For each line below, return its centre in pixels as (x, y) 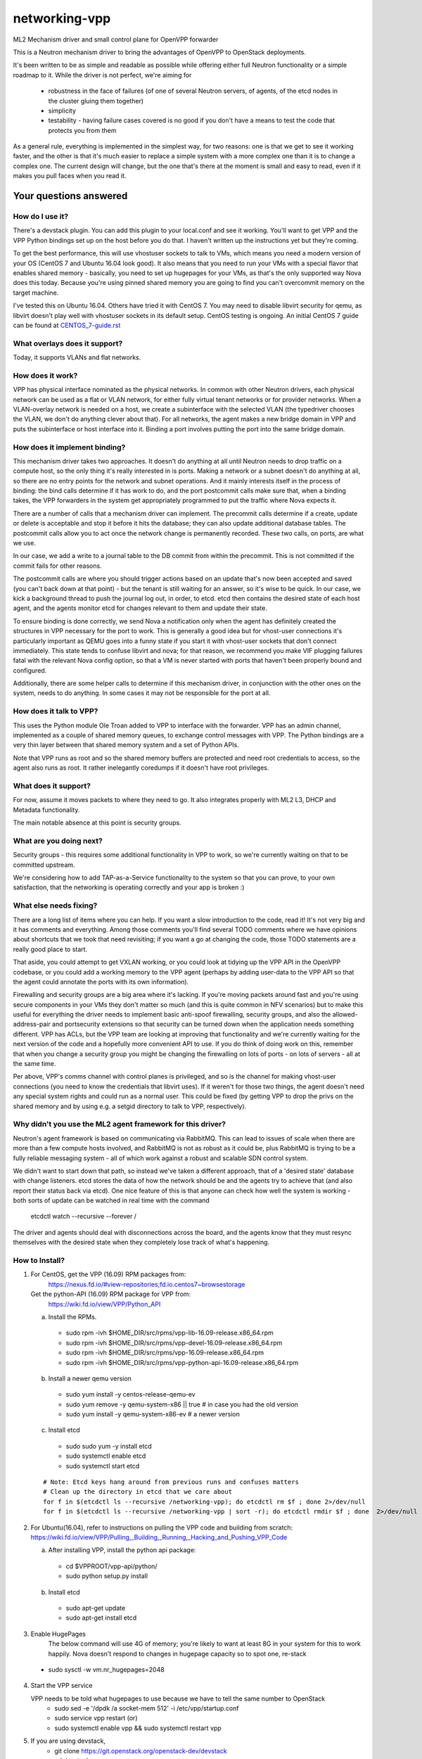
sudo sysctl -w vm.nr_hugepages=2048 (106, 1669)
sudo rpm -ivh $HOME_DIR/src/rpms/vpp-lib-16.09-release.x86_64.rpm (170, 1333)
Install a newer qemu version (90, 1378)
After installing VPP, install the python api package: (122, 1550)
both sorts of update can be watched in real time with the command (111, 1200)
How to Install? (39, 1261)
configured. (30, 670)
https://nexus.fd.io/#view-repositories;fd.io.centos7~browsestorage (147, 1284)
